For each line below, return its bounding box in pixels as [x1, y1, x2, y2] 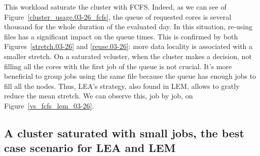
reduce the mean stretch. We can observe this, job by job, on [4, 90, 193, 101]
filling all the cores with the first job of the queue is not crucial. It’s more [4, 61, 232, 71]
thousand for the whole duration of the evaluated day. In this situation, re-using [4, 21, 253, 32]
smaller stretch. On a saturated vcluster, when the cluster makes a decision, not [4, 50, 252, 61]
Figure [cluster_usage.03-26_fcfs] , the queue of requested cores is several [4, 11, 232, 22]
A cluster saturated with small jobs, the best [4, 125, 244, 140]
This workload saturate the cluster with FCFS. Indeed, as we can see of [4, 2, 227, 12]
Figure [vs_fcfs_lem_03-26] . [4, 100, 94, 111]
